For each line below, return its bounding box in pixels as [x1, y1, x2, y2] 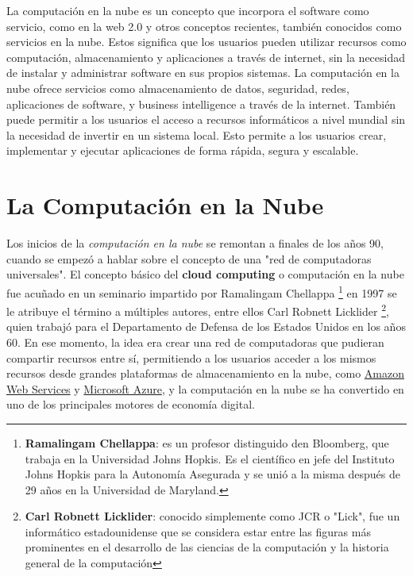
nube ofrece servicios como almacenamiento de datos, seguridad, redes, [6, 79, 349, 96]
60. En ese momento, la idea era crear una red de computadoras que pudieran [6, 333, 384, 350]
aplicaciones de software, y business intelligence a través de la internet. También [6, 95, 396, 112]
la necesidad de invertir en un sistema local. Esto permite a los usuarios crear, [6, 126, 387, 143]
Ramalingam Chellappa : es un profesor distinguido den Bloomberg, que [25, 434, 389, 451]
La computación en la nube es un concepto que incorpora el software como [6, 2, 369, 18]
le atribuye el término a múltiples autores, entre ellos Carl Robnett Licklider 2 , [6, 301, 389, 319]
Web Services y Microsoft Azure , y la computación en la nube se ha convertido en [6, 380, 404, 397]
